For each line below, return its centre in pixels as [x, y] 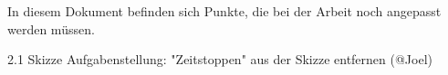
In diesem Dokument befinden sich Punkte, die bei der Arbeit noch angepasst [224, 11]
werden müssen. [51, 28]
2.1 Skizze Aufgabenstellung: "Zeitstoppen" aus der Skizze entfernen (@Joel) [220, 59]
